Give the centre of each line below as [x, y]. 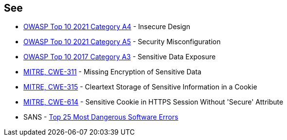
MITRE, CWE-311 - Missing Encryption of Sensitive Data [112, 72]
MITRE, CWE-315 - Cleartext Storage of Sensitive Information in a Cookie [140, 87]
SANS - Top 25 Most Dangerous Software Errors [101, 117]
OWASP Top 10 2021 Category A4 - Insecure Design [107, 27]
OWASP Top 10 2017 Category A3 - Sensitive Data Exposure [120, 57]
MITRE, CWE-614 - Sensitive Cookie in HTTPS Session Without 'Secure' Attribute [153, 102]
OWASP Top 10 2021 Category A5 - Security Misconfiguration [122, 42]
